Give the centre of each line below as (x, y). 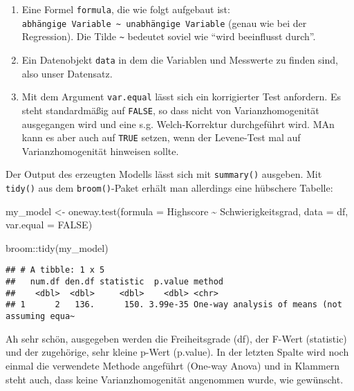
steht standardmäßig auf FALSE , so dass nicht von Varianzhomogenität (170, 110)
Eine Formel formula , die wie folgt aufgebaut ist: (126, 9)
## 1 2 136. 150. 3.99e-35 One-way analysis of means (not (174, 305)
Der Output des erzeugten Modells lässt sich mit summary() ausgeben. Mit (164, 174)
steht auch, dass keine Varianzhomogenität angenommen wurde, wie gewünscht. (175, 379)
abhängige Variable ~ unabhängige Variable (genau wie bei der (164, 22)
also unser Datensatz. (67, 73)
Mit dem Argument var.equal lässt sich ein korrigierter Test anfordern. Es (181, 97)
